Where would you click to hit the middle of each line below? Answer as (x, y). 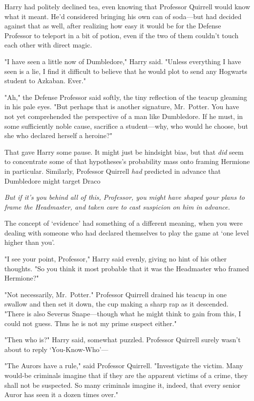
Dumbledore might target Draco (53, 180)
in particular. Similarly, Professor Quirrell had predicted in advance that (113, 171)
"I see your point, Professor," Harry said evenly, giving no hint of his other (116, 259)
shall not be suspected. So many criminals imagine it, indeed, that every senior (123, 385)
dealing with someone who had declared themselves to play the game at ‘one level (127, 232)
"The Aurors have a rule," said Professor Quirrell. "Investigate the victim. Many (124, 366)
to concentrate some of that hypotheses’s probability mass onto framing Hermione (127, 161)
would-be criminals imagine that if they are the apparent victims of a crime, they (126, 375)
